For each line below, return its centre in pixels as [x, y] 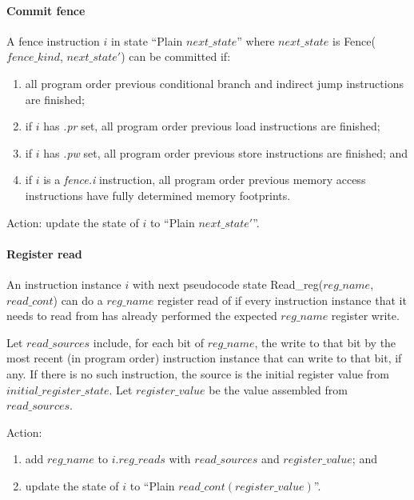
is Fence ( [354, 40]
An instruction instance [64, 284]
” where [256, 40]
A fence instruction [53, 40]
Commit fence [46, 10]
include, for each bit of [148, 342]
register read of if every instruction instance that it [282, 300]
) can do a [78, 300]
